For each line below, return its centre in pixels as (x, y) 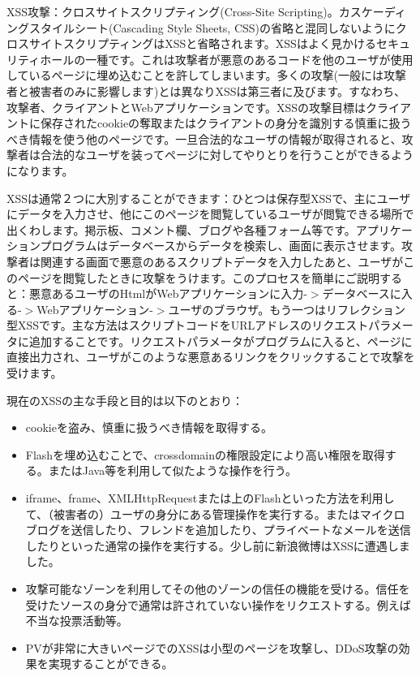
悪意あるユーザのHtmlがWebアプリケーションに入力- (168, 293)
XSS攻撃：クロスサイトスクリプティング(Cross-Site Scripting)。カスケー (195, 11)
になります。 (40, 170)
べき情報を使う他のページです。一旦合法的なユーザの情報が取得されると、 (204, 138)
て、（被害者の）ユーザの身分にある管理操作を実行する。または (193, 513)
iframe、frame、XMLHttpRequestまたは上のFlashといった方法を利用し (210, 498)
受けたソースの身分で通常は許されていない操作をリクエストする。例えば (218, 604)
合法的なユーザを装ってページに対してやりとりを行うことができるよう (227, 155)
